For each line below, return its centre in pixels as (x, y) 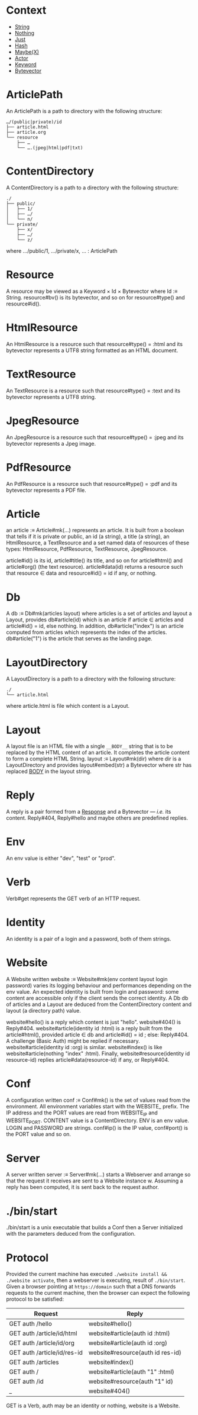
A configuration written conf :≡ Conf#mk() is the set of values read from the (98, 1100)
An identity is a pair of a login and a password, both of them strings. (89, 939)
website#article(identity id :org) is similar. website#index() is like (84, 1047)
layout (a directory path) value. (44, 1010)
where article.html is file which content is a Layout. (68, 706)
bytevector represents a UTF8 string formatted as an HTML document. (92, 350)
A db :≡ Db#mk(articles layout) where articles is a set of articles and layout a (99, 614)
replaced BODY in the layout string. (49, 771)
